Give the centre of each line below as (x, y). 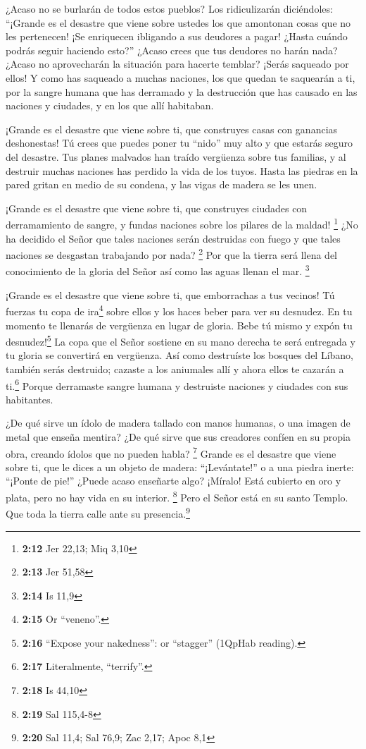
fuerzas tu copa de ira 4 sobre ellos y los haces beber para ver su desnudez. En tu (179, 310)
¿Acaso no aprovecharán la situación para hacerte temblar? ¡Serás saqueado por (177, 64)
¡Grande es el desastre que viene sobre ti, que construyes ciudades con (157, 208)
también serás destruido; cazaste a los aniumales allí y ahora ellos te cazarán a (175, 369)
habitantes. (30, 399)
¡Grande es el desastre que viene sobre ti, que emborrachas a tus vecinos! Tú (170, 294)
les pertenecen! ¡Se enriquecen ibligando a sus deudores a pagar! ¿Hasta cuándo (177, 36)
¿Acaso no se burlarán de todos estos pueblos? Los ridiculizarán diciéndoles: (169, 8)
